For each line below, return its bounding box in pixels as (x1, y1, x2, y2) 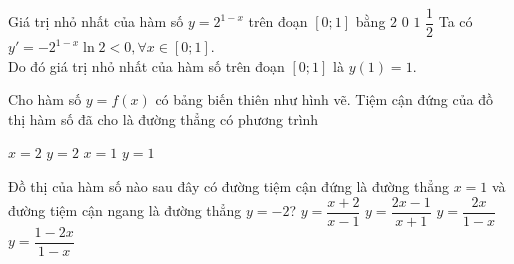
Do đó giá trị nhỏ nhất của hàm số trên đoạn (8, 55, 285, 76)
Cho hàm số (8, 89, 82, 110)
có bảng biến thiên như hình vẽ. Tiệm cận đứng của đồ (155, 89, 493, 110)
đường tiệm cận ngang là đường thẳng (8, 200, 242, 221)
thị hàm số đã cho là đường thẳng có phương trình (8, 108, 319, 129)
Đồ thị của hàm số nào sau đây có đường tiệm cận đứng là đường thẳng (8, 176, 449, 197)
